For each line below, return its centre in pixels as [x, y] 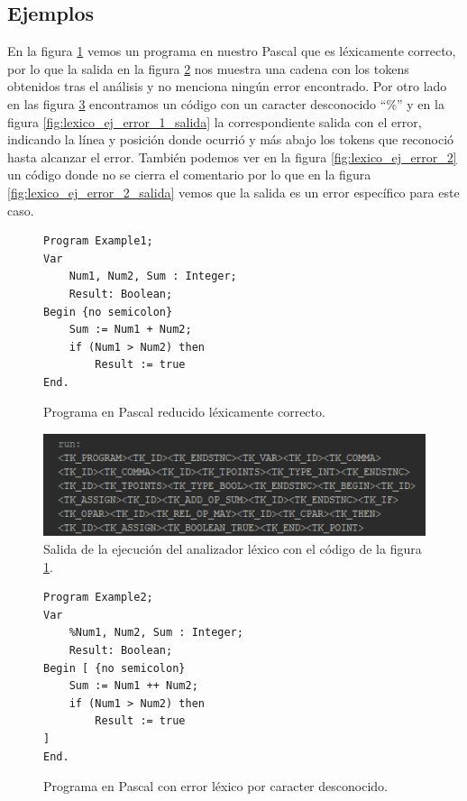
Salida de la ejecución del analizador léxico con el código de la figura [233, 548]
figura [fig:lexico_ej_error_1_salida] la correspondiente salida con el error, [215, 121]
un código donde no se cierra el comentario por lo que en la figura [189, 175]
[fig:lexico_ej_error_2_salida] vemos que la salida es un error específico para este [233, 192]
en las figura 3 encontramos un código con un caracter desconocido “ [197, 103]
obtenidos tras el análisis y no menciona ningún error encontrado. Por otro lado [227, 86]
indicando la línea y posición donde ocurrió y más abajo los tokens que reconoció [231, 139]
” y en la [421, 103]
